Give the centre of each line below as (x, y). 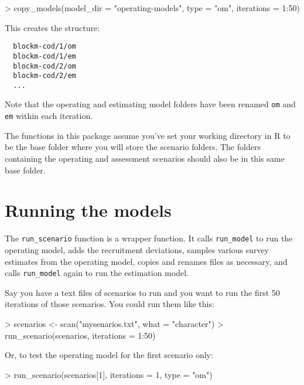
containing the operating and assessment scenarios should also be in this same (145, 158)
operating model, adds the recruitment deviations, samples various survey (137, 249)
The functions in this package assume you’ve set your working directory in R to (148, 135)
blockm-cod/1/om (45, 47)
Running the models (88, 210)
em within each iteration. (49, 116)
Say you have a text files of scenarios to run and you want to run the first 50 (142, 292)
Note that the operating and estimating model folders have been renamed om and (150, 104)
